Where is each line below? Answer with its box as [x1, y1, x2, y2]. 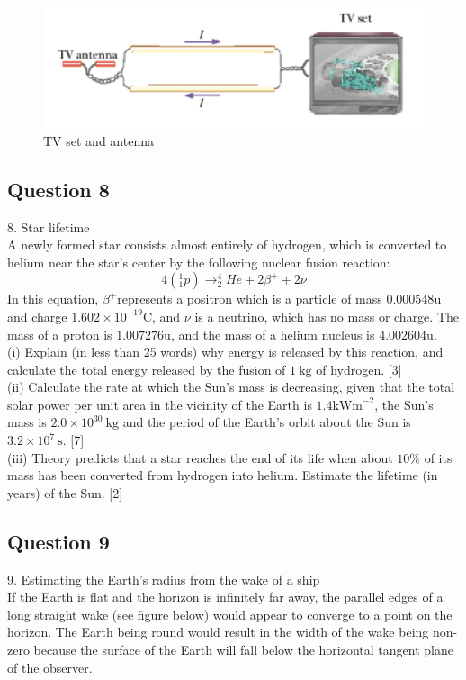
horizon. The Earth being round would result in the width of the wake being [7, 622, 429, 641]
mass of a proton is [7, 324, 112, 343]
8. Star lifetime [7, 217, 90, 236]
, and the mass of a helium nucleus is [170, 324, 375, 343]
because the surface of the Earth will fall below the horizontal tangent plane [33, 640, 453, 659]
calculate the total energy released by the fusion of [7, 359, 286, 378]
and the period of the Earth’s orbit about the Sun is [122, 413, 411, 431]
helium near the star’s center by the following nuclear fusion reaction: [7, 252, 390, 271]
